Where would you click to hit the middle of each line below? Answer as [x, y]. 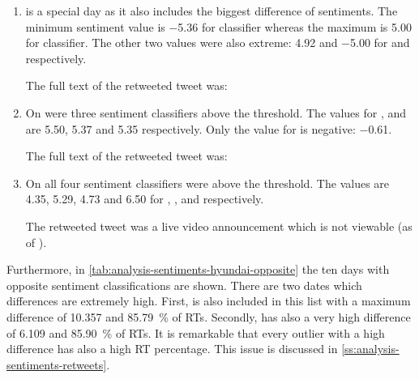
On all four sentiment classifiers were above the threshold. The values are [207, 183]
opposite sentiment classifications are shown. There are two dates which [184, 285]
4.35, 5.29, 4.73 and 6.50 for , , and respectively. [145, 199]
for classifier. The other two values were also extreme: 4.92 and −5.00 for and [218, 43]
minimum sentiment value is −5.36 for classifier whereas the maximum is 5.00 [218, 26]
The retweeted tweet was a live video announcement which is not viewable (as [219, 226]
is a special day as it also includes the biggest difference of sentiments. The [212, 11]
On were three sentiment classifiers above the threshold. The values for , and [216, 112]
